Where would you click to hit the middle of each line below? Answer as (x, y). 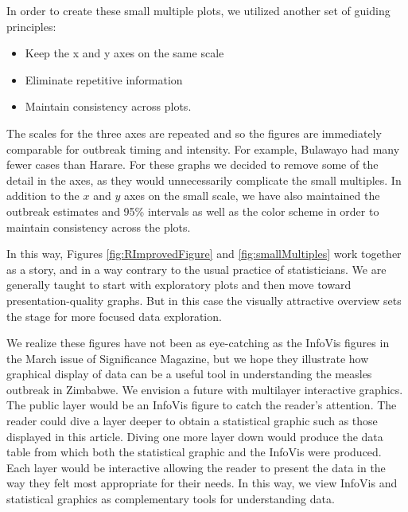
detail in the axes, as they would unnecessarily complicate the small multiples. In (204, 180)
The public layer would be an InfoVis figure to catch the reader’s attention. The (202, 405)
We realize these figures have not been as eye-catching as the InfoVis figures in (198, 343)
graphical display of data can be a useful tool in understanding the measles (189, 374)
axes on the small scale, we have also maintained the (252, 195)
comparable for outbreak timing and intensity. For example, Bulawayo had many (203, 149)
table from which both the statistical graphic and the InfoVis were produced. (194, 452)
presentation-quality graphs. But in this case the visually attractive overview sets (204, 300)
